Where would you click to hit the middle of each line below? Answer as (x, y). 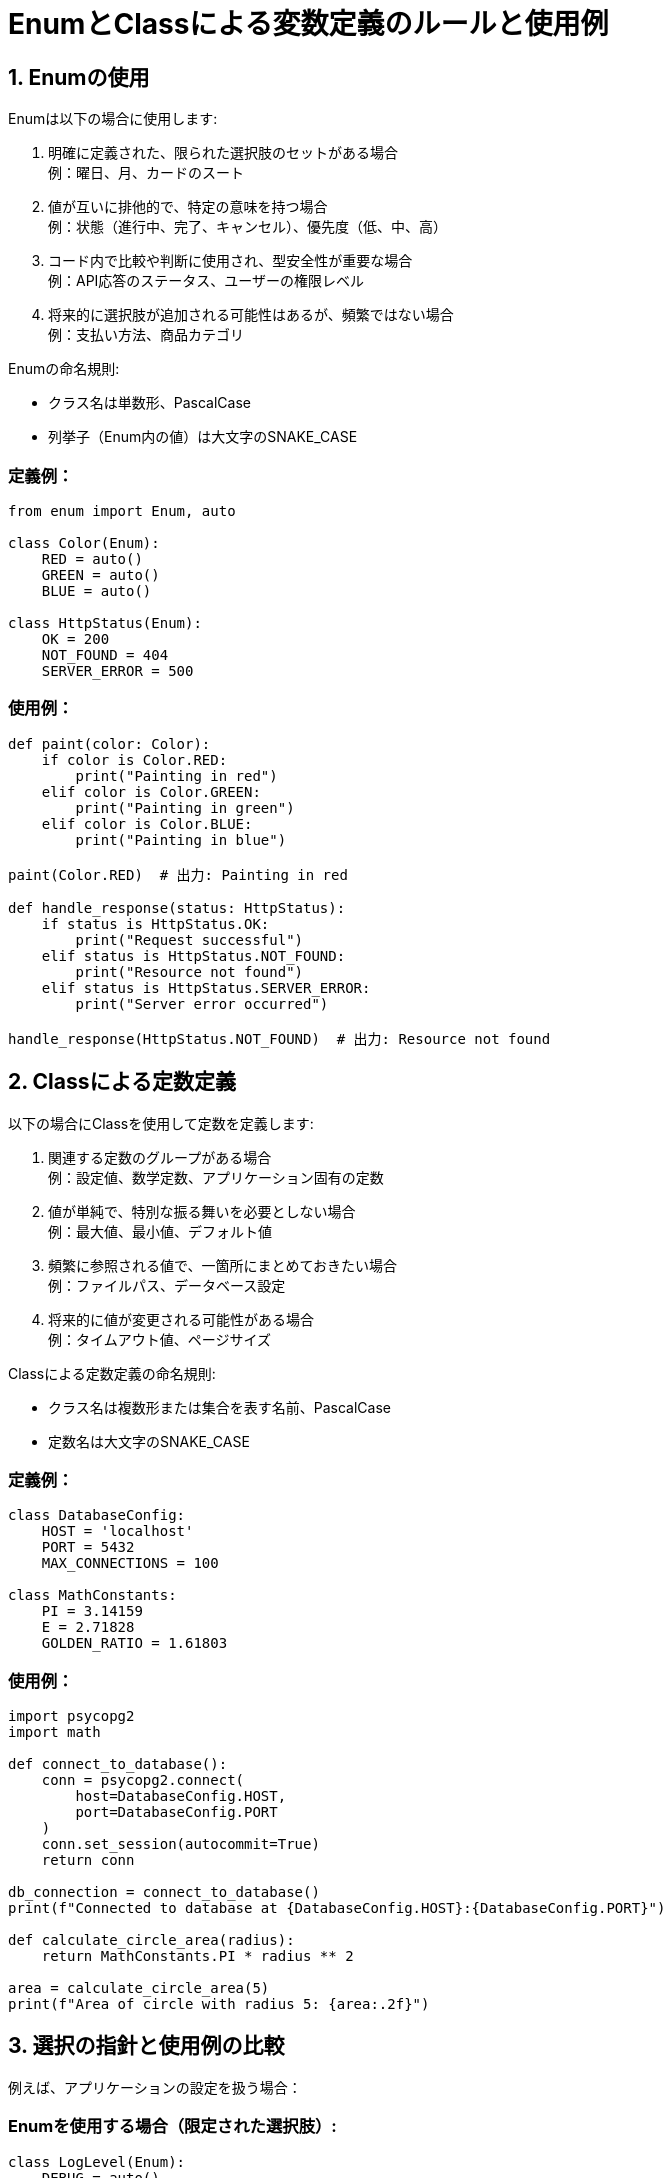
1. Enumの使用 (79, 77)
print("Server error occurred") (202, 1003)
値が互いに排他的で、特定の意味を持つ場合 (188, 207)
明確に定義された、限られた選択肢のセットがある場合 (223, 153)
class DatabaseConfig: (97, 1515)
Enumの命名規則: (64, 369)
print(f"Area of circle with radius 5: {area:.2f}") (219, 2004)
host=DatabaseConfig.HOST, (181, 1796)
